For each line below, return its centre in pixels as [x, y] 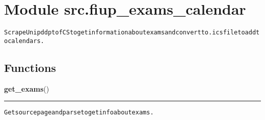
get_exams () [27, 88]
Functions [30, 67]
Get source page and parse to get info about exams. [79, 113]
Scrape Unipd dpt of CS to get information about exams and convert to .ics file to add [130, 33]
